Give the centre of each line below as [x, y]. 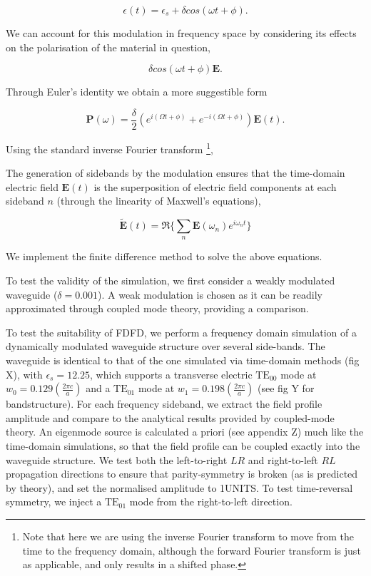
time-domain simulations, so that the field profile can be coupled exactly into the [183, 446]
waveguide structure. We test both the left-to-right [117, 459]
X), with [24, 374]
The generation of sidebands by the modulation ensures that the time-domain [176, 173]
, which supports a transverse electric [171, 374]
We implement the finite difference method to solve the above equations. [164, 256]
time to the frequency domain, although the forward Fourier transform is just [192, 550]
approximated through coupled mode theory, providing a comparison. [157, 308]
